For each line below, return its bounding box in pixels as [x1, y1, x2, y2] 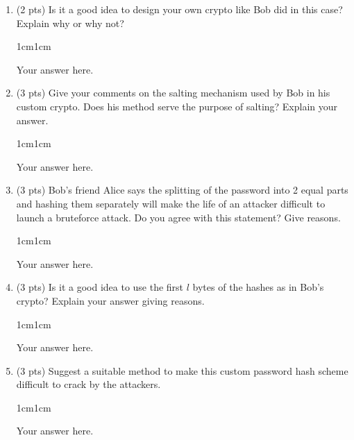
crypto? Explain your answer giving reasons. [16, 293, 205, 307]
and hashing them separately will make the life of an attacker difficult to [16, 196, 326, 210]
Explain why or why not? [16, 15, 124, 30]
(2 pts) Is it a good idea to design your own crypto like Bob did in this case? [16, 2, 343, 16]
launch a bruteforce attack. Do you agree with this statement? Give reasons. [16, 210, 341, 224]
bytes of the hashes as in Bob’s [192, 280, 324, 294]
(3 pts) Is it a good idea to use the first [16, 280, 184, 294]
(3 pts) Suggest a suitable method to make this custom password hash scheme [16, 363, 348, 378]
